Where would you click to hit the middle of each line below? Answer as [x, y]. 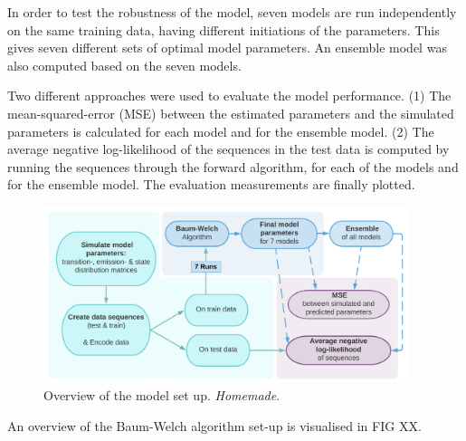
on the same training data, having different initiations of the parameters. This [223, 29]
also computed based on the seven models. [124, 65]
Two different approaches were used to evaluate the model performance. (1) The [229, 96]
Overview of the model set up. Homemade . [162, 395]
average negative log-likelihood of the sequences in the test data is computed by [228, 149]
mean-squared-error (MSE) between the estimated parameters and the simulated [231, 113]
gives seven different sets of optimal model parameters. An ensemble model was [227, 48]
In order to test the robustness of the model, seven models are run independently [232, 12]
